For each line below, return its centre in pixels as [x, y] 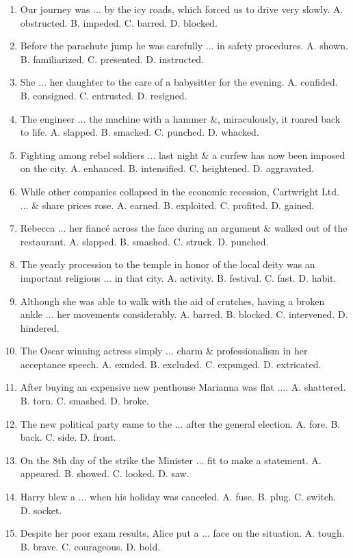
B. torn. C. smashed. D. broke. [84, 401]
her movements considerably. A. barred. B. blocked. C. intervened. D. [202, 314]
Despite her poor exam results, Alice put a [109, 533]
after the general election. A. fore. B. [263, 423]
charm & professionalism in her [242, 351]
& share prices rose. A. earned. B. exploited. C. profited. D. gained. [173, 205]
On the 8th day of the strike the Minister [107, 460]
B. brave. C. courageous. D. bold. [90, 546]
